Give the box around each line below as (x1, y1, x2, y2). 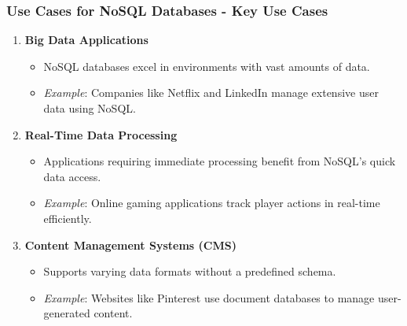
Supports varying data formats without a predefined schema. (43, 263, 336, 280)
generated (43, 305, 90, 321)
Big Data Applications (24, 31, 148, 48)
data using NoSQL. (43, 100, 136, 116)
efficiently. (43, 209, 92, 226)
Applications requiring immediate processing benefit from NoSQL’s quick (43, 153, 396, 169)
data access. (43, 168, 101, 184)
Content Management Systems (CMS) (24, 236, 236, 253)
